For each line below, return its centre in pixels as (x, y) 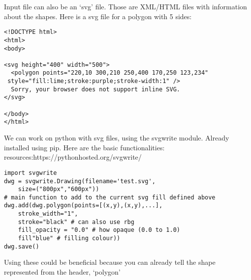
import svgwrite (31, 173)
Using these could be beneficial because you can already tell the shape (110, 262)
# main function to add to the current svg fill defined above (110, 197)
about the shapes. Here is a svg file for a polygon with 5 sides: (98, 16)
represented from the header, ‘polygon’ (62, 272)
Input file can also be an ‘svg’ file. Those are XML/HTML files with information (125, 6)
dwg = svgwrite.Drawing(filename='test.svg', (80, 181)
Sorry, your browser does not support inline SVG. (95, 89)
